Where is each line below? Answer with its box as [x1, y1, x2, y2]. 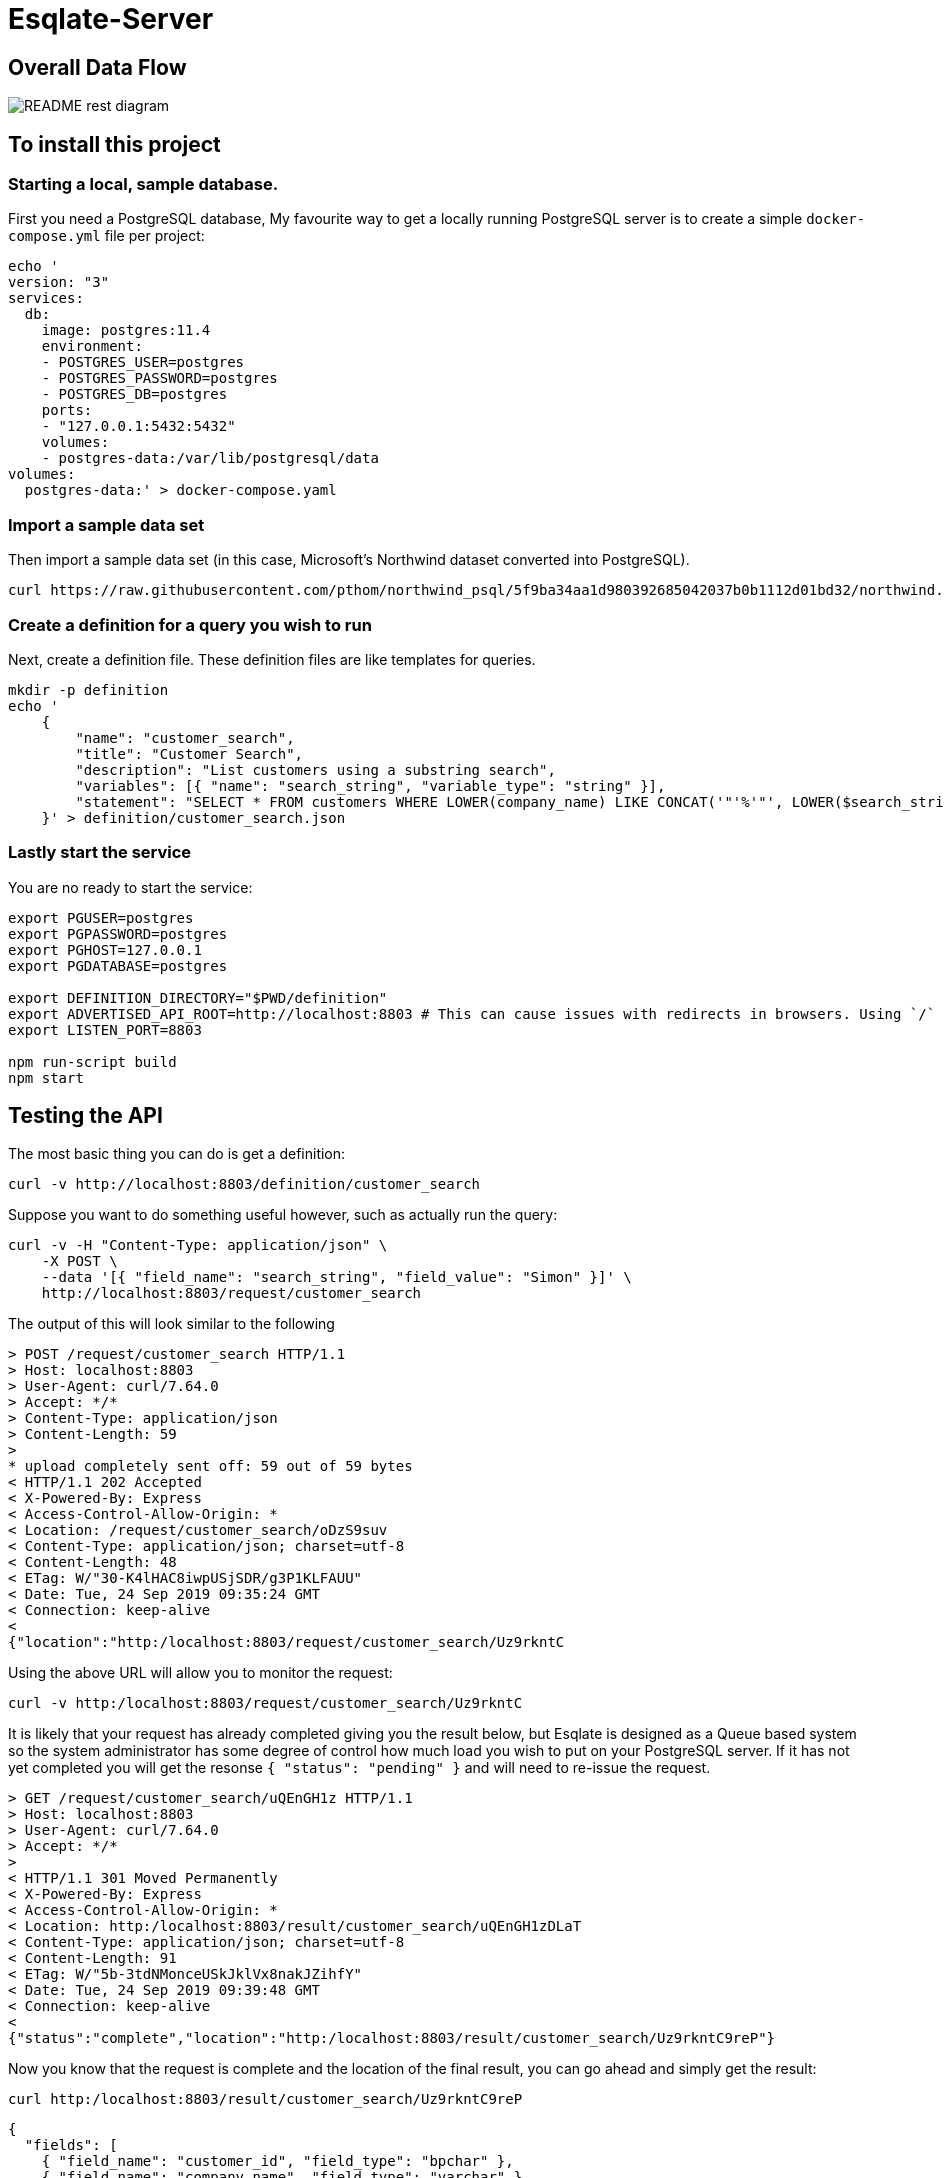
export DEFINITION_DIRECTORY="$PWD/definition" [8, 989, 388, 1006]
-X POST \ [41, 1253, 118, 1270]
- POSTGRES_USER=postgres [41, 354, 245, 371]
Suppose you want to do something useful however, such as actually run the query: [8, 1206, 558, 1224]
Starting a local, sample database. [8, 174, 279, 195]
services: [8, 290, 84, 307]
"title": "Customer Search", [75, 745, 304, 762]
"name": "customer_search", [75, 729, 295, 746]
